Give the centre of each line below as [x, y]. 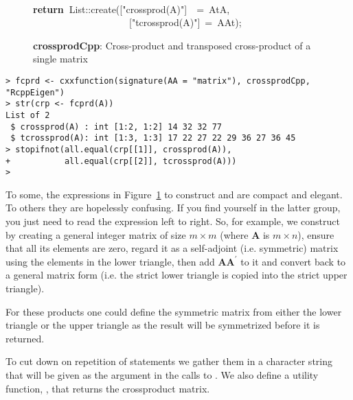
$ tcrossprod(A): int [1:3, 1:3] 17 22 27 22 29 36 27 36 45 [153, 138]
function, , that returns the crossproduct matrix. [108, 388]
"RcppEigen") [35, 92]
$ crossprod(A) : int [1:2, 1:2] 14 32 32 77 [116, 127]
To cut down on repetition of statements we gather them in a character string [169, 361]
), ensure [316, 234]
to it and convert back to [293, 261]
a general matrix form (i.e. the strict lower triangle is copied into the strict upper [176, 275]
